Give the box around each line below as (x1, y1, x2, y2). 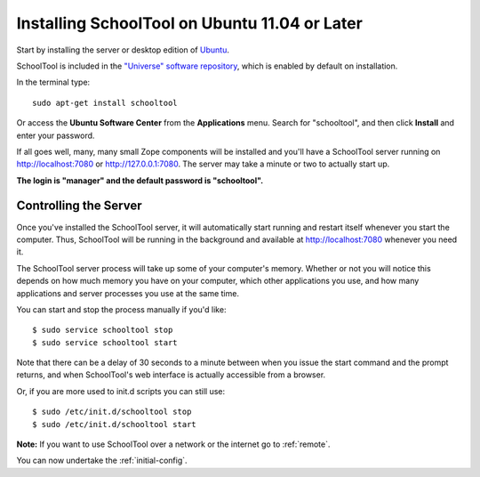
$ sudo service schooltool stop (32, 325, 173, 336)
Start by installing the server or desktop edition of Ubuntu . (16, 44, 230, 55)
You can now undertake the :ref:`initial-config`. (16, 455, 188, 466)
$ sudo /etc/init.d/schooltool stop (32, 407, 192, 417)
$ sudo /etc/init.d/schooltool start (32, 419, 197, 429)
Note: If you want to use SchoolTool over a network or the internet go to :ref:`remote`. (16, 439, 331, 449)
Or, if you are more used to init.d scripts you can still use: (16, 385, 226, 396)
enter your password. (16, 130, 95, 141)
